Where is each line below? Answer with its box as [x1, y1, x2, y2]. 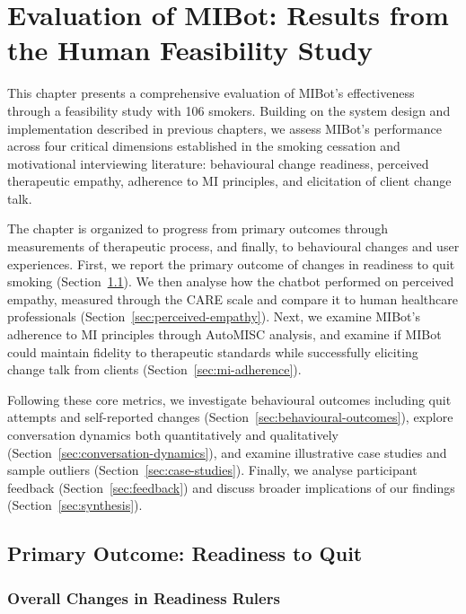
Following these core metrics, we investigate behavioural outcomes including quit [7, 390, 452, 408]
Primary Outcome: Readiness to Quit [7, 539, 363, 567]
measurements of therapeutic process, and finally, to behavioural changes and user [7, 237, 460, 256]
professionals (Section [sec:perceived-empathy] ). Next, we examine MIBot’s [7, 307, 420, 326]
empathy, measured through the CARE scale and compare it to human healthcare [7, 289, 458, 308]
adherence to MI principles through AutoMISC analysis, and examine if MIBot [7, 325, 442, 344]
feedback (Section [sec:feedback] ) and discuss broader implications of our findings [7, 478, 455, 496]
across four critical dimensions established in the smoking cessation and [7, 136, 400, 155]
